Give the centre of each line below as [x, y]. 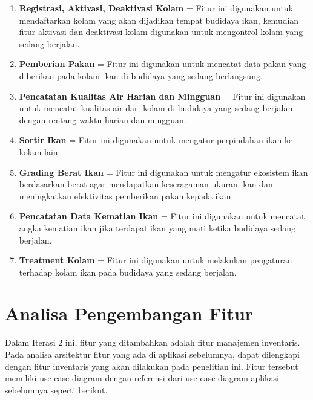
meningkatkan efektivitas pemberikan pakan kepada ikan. [126, 195]
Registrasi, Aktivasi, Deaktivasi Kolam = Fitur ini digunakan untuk [156, 8]
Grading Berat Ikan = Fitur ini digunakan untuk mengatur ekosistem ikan [163, 172]
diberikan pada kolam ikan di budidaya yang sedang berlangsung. [141, 75]
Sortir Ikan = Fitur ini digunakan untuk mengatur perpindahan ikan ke [156, 140]
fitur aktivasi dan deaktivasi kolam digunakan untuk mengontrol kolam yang [161, 32]
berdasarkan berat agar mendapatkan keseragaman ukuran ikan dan [146, 184]
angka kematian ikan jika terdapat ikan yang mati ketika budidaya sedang [157, 227]
